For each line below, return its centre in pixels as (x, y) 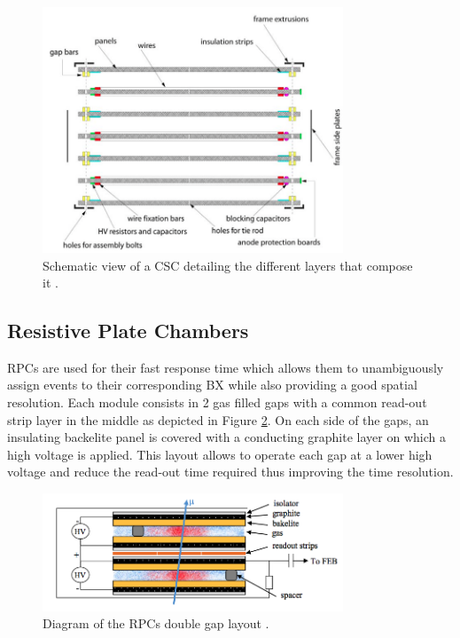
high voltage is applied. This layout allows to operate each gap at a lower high (220, 454)
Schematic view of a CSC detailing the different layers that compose (228, 265)
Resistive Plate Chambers (128, 331)
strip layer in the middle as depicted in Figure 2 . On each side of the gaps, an (218, 419)
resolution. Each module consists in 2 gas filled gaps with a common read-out (217, 402)
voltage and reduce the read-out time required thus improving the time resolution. (230, 472)
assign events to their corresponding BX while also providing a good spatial (212, 385)
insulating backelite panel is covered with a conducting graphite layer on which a (226, 437)
